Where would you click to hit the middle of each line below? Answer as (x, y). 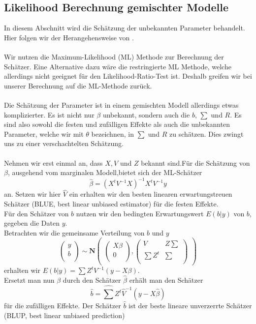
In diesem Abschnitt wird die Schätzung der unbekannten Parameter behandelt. (125, 28)
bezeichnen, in (112, 133)
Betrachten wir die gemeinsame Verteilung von (74, 232)
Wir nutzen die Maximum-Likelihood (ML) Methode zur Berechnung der (114, 56)
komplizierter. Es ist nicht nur (49, 114)
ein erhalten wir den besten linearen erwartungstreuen (151, 194)
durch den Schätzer (92, 280)
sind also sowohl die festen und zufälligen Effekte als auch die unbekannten (117, 124)
